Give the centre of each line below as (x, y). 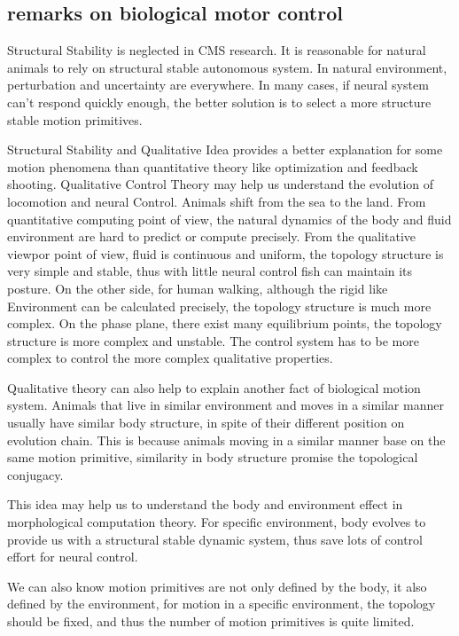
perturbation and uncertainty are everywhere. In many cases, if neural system (218, 85)
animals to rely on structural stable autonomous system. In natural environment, (227, 67)
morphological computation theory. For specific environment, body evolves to (217, 522)
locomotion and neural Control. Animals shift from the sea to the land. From (217, 201)
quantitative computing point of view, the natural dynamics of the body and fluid (229, 219)
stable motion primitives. (75, 119)
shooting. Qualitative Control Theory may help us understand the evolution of (221, 184)
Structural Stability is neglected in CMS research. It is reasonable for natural (217, 50)
